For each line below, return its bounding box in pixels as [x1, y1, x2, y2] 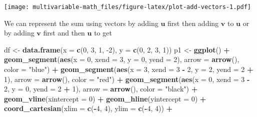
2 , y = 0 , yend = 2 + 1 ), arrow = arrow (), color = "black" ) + [4, 83, 198, 94]
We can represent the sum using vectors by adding [4, 17, 158, 28]
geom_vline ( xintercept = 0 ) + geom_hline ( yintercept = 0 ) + [4, 93, 206, 103]
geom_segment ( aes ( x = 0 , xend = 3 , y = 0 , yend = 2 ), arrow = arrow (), [4, 54, 239, 64]
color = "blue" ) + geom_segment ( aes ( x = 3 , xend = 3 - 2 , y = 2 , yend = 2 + [4, 64, 253, 74]
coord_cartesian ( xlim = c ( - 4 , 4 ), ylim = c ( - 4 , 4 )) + [4, 103, 173, 113]
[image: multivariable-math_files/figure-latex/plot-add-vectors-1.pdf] [4, 3, 251, 10]
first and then [43, 27, 85, 38]
